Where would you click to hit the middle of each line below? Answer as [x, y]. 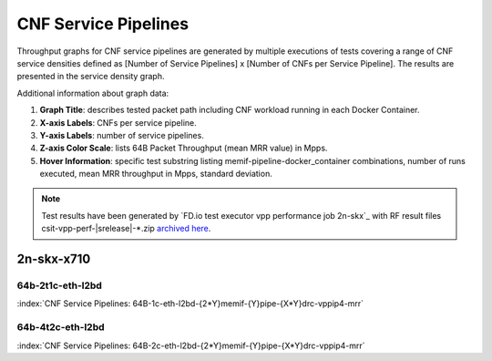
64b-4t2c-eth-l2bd [61, 327]
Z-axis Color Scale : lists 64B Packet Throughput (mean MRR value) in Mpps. [184, 148]
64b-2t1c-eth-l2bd [59, 285]
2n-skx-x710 [54, 259]
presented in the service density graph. [91, 77]
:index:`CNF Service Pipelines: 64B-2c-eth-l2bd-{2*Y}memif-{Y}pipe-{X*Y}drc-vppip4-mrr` [191, 346]
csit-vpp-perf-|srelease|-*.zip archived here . [126, 229]
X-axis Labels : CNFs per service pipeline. [118, 122]
